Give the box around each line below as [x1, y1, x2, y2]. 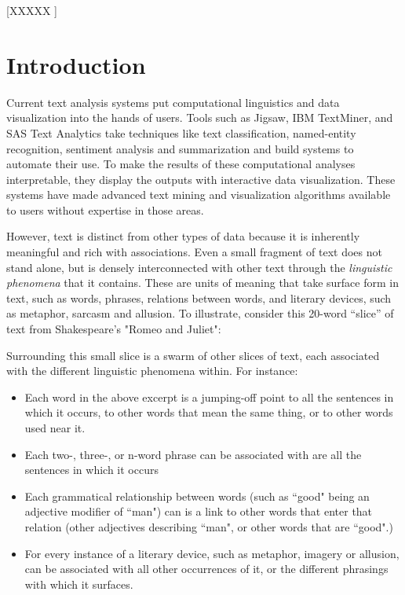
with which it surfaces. [24, 575, 133, 592]
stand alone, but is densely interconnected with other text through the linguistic [6, 259, 392, 275]
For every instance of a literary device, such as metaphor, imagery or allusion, [24, 545, 400, 561]
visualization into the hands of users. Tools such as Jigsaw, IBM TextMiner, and [6, 109, 393, 126]
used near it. [24, 420, 86, 435]
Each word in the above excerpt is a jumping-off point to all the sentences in [24, 388, 394, 405]
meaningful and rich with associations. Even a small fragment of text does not [6, 244, 382, 260]
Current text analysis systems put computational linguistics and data [6, 94, 340, 110]
